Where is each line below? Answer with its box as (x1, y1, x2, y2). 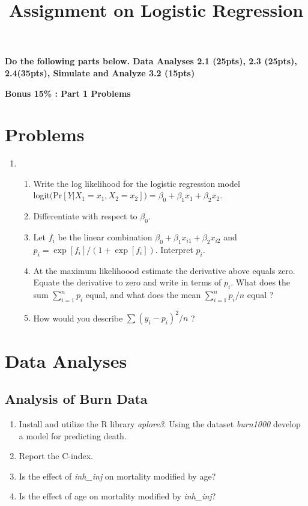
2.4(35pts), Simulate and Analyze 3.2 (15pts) (5, 66, 195, 79)
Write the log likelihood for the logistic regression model (33, 177, 240, 189)
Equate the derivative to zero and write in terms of (33, 276, 222, 288)
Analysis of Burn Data (5, 389, 148, 408)
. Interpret (155, 243, 193, 255)
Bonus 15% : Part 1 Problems (5, 87, 131, 99)
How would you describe (33, 311, 123, 324)
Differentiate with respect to (33, 210, 137, 222)
